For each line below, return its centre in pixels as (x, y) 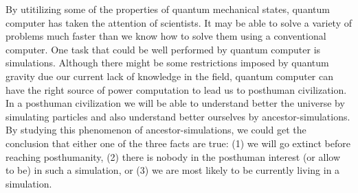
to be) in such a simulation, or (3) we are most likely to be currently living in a (173, 170)
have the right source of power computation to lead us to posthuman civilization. (176, 89)
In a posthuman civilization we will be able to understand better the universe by (175, 103)
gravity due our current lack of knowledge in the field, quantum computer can (169, 76)
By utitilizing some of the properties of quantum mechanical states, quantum (168, 9)
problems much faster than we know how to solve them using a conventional (166, 36)
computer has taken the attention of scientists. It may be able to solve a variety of (179, 22)
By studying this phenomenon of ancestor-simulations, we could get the (156, 130)
